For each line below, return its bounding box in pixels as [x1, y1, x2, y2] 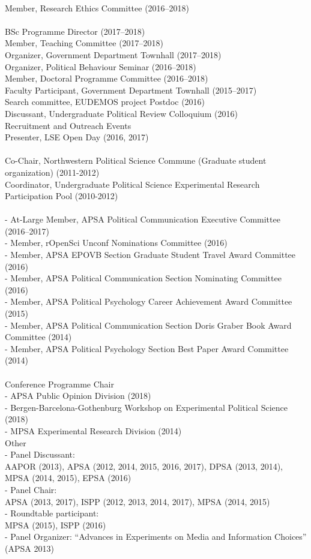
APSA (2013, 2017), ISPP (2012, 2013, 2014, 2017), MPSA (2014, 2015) [5, 495, 270, 507]
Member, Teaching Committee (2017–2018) [5, 37, 164, 49]
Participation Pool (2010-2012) [5, 190, 118, 202]
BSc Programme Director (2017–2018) [5, 25, 145, 37]
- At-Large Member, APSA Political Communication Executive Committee [5, 213, 280, 226]
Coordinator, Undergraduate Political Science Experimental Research [5, 178, 260, 190]
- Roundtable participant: [5, 507, 99, 519]
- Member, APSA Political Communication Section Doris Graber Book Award [5, 318, 292, 331]
